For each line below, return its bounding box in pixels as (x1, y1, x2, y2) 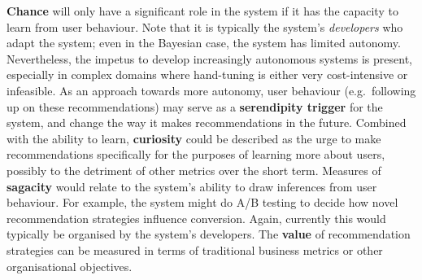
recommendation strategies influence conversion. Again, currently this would (7, 209, 386, 226)
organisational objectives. (7, 257, 133, 274)
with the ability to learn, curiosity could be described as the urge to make (7, 129, 381, 147)
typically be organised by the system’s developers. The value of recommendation (7, 225, 411, 243)
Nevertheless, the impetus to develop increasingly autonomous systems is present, (7, 50, 412, 67)
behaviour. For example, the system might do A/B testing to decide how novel (7, 194, 398, 211)
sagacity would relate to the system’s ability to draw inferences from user (7, 177, 377, 195)
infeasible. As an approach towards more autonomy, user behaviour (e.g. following (7, 81, 416, 98)
